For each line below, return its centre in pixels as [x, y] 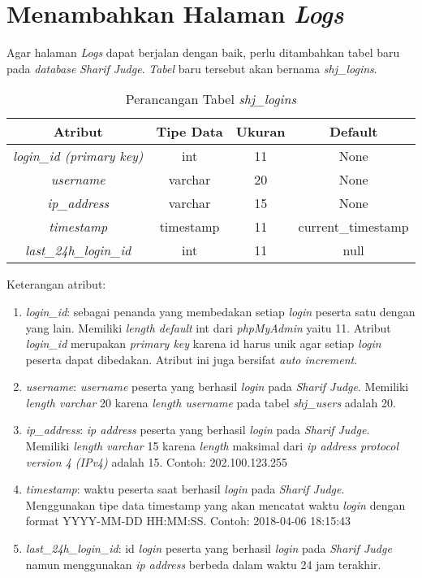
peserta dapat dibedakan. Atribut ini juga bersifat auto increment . [192, 359]
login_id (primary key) [78, 156]
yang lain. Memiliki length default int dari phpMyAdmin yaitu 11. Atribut [208, 327]
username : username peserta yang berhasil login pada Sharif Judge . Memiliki [217, 387]
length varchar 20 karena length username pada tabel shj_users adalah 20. [211, 402]
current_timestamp [353, 227]
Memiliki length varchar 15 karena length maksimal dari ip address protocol [212, 446]
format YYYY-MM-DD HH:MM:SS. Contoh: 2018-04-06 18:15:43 [188, 521]
